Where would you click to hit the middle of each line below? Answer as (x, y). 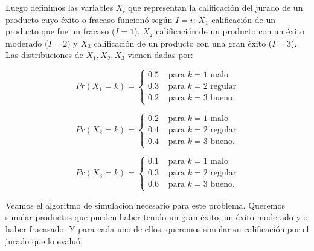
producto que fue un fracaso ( (60, 31)
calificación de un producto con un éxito (230, 31)
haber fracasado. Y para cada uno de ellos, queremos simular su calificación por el (157, 228)
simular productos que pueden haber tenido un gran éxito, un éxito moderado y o (157, 217)
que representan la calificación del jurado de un (216, 7)
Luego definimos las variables (59, 7)
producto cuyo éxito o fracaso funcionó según (89, 19)
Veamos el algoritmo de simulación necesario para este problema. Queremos (145, 205)
